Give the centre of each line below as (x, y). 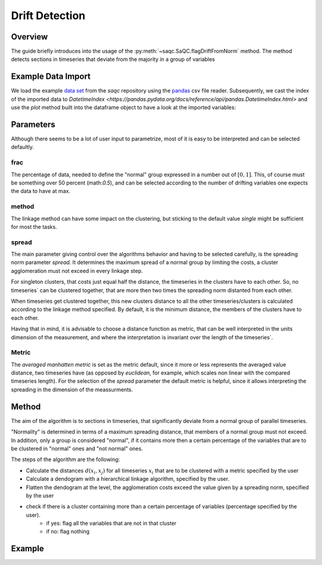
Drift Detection (48, 16)
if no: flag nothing (68, 532)
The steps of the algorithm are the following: (66, 459)
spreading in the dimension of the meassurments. (72, 389)
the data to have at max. (41, 191)
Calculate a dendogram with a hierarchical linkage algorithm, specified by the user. (128, 479)
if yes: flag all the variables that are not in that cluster (112, 523)
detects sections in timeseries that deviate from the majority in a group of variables (113, 59)
